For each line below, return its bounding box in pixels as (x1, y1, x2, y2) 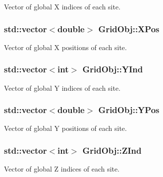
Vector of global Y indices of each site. (4, 82, 121, 93)
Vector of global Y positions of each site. (4, 123, 127, 133)
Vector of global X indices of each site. (4, 1, 121, 11)
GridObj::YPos (98, 104, 160, 116)
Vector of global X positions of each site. (4, 42, 127, 52)
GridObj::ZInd (82, 144, 142, 156)
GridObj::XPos (98, 22, 160, 35)
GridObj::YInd (82, 63, 143, 75)
